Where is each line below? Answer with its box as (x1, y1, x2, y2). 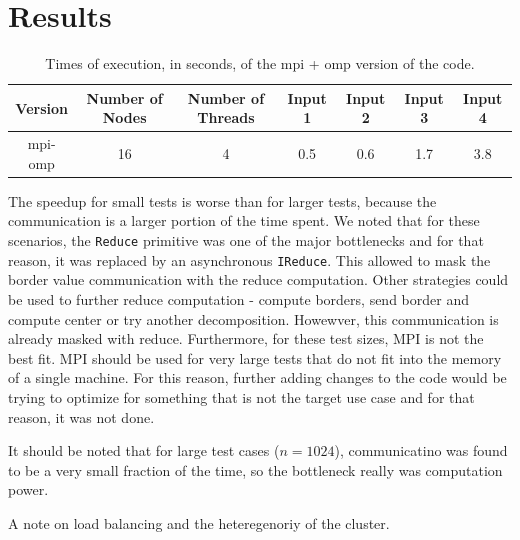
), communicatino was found (334, 440, 508, 461)
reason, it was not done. (8, 406, 155, 427)
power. (8, 479, 49, 500)
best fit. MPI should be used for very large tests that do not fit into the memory (8, 347, 502, 368)
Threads (197, 107, 255, 128)
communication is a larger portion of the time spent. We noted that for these (8, 210, 480, 231)
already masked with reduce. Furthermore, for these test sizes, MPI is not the (8, 328, 484, 349)
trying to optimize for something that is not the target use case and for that (8, 386, 475, 407)
